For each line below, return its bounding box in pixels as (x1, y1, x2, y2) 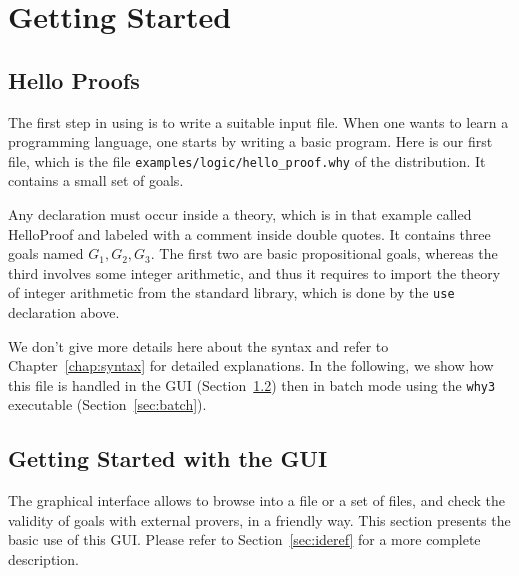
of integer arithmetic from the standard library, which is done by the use (8, 282, 455, 303)
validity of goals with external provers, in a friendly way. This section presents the (8, 509, 511, 530)
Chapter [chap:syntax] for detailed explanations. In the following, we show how (8, 355, 494, 376)
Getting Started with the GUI (8, 443, 328, 474)
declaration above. (8, 302, 120, 323)
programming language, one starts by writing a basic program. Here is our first (8, 131, 493, 152)
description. (8, 549, 79, 570)
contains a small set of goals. (8, 170, 184, 191)
